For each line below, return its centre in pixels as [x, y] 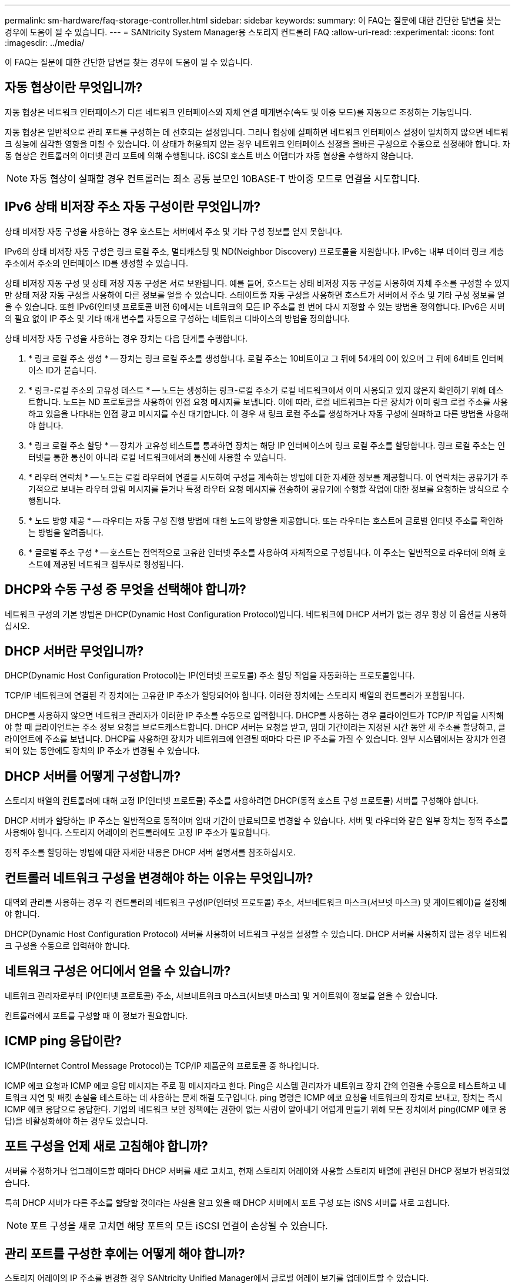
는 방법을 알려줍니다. [66, 532]
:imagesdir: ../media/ [45, 43]
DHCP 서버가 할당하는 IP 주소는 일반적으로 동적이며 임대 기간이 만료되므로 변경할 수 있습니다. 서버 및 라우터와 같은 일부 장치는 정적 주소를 [257, 821]
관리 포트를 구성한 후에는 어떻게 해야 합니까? [125, 1254]
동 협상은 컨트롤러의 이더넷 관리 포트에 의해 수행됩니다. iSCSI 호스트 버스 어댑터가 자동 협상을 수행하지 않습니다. [209, 155]
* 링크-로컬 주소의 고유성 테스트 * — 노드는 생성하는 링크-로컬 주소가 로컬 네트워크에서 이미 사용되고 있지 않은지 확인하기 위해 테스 [266, 390]
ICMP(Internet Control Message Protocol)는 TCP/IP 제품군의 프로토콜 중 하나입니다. [162, 1065]
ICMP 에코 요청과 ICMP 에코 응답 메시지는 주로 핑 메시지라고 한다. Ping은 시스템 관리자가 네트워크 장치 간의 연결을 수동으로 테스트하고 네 [255, 1085]
